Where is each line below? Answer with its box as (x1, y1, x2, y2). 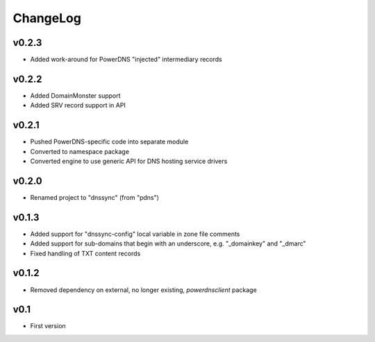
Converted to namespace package (30, 147, 130, 155)
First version (30, 322, 66, 330)
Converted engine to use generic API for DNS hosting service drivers (30, 157, 228, 166)
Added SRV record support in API (30, 101, 126, 110)
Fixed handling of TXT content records (30, 249, 141, 257)
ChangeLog (12, 10, 81, 26)
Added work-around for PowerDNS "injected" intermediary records (30, 55, 222, 64)
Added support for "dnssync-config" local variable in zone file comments (30, 230, 240, 238)
